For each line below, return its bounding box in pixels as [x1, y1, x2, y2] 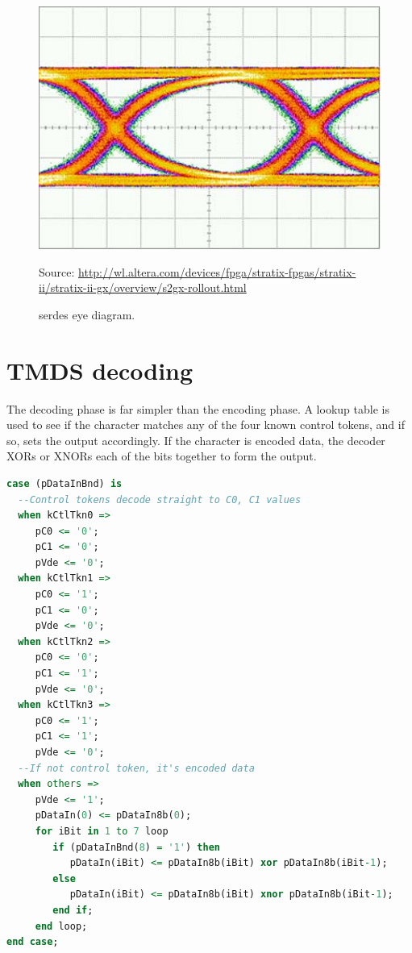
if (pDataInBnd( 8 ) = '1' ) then [52, 841, 220, 853]
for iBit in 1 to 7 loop [35, 825, 169, 837]
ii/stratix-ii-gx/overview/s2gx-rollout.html [39, 279, 247, 296]
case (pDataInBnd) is [6, 477, 123, 489]
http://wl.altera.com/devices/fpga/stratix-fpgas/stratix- [78, 263, 356, 280]
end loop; [35, 920, 88, 932]
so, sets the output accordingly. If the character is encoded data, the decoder [6, 431, 385, 448]
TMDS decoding [6, 353, 194, 386]
